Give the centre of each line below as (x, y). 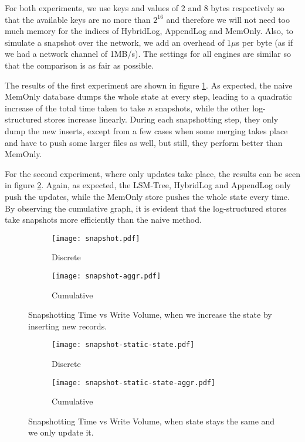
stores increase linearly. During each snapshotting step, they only (161, 119)
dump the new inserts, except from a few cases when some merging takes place (146, 130)
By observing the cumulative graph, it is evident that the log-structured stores (146, 208)
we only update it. (61, 432)
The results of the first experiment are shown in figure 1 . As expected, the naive (149, 85)
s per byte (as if (265, 42)
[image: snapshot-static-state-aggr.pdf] (134, 382)
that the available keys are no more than (78, 19)
